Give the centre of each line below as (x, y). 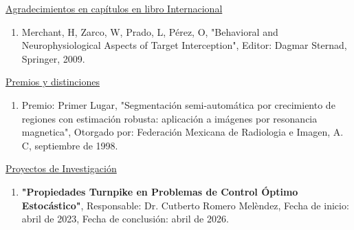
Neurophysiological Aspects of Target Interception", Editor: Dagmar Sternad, (184, 45)
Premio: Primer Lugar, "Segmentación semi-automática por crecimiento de (178, 104)
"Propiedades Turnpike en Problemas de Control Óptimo (160, 191)
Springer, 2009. (53, 58)
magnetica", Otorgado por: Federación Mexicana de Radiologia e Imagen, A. (182, 132)
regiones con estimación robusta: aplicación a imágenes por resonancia (169, 118)
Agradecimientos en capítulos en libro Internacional (114, 8)
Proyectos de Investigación (61, 168)
